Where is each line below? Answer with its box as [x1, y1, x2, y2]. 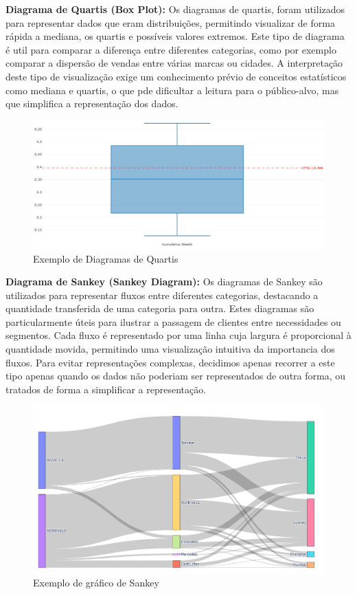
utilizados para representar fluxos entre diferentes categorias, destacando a [5, 287, 319, 302]
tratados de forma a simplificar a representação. [5, 382, 207, 396]
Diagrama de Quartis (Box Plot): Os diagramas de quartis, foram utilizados [5, 2, 345, 16]
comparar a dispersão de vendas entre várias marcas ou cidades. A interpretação [5, 56, 343, 70]
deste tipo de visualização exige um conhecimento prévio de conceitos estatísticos [5, 69, 347, 83]
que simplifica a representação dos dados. [5, 96, 178, 111]
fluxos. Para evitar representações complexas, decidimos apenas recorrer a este [5, 355, 335, 369]
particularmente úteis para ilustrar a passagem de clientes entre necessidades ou [5, 314, 341, 329]
